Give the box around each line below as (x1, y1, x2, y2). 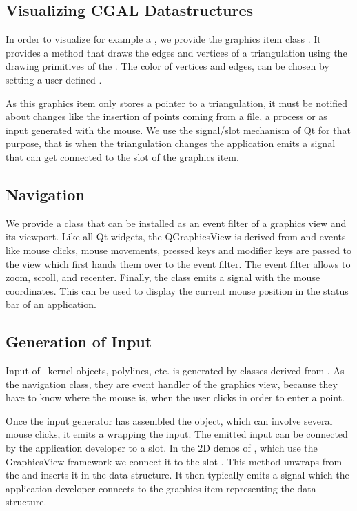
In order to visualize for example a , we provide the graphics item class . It (6, 32, 321, 46)
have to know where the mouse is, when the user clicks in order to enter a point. (6, 390, 345, 405)
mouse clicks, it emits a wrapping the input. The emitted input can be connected (6, 427, 348, 441)
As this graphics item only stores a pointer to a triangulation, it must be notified (6, 95, 348, 110)
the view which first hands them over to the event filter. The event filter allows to (6, 256, 351, 271)
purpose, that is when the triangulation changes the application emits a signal (6, 136, 336, 151)
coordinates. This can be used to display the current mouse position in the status (6, 283, 349, 298)
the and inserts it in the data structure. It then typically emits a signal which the (6, 467, 349, 482)
